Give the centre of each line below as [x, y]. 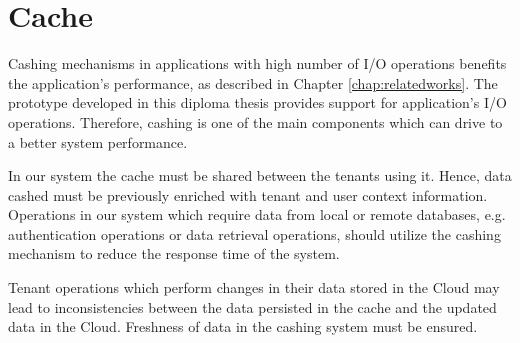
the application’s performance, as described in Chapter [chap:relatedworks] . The [253, 82]
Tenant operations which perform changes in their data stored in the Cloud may [254, 287]
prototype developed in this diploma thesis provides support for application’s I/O [257, 102]
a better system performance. [98, 141]
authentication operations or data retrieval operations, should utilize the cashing [254, 233]
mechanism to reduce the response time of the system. [174, 253]
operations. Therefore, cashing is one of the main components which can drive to [255, 121]
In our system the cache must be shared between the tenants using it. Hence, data [260, 175]
